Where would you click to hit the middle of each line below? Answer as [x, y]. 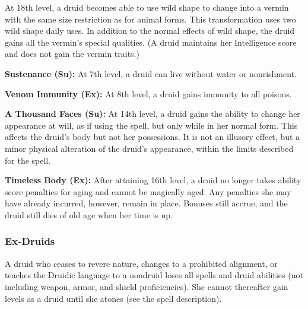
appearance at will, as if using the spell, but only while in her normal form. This [151, 125]
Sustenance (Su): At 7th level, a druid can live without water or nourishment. [151, 73]
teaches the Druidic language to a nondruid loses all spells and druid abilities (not [154, 275]
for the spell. [28, 160]
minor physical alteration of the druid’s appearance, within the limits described [149, 148]
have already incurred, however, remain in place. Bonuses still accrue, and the [146, 203]
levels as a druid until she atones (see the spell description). [113, 298]
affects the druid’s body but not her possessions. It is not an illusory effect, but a [153, 137]
